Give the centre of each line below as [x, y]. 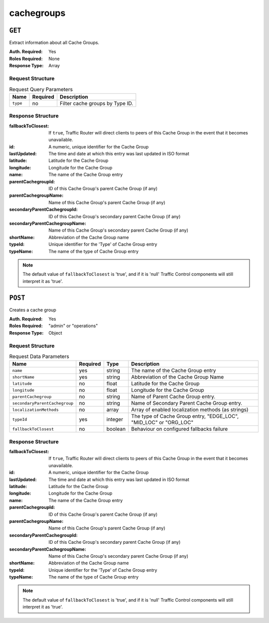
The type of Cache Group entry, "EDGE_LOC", [185, 416]
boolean [116, 429]
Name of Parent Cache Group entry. [173, 397]
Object [55, 333]
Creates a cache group [33, 310]
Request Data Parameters [39, 357]
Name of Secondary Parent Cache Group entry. [187, 403]
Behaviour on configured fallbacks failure [180, 429]
